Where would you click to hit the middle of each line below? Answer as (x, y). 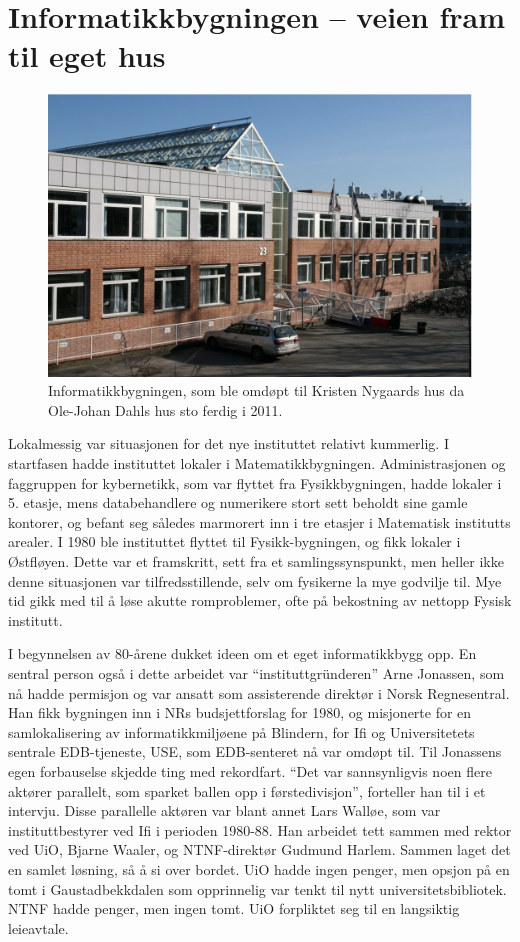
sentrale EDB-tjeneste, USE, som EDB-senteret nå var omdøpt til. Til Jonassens (255, 751)
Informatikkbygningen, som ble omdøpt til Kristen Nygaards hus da (256, 390)
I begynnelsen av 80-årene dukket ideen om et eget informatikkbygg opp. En (242, 653)
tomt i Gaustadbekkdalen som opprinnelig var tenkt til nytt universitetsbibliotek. (257, 888)
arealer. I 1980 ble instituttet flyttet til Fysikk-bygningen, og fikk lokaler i (234, 541)
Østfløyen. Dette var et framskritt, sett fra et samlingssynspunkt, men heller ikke (256, 561)
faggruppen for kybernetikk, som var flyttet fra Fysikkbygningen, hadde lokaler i (255, 482)
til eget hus (87, 55)
